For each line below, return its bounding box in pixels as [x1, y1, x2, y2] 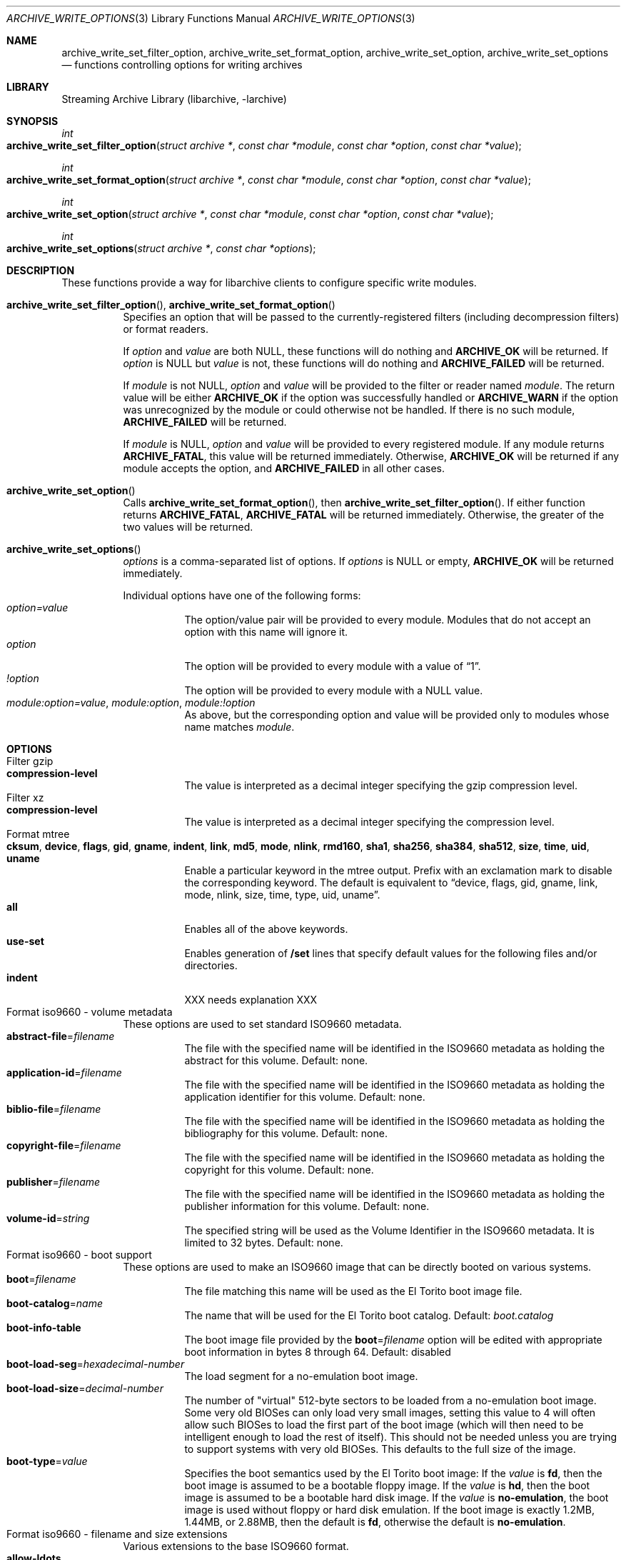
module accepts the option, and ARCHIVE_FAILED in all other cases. [123, 462, 445, 474]
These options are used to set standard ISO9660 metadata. [123, 1018, 402, 1030]
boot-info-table [6, 1321, 81, 1334]
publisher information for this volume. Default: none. [184, 1200, 430, 1212]
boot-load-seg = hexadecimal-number [6, 1358, 185, 1370]
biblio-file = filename [6, 1103, 101, 1115]
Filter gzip [6, 755, 54, 767]
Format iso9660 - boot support [6, 1249, 152, 1261]
